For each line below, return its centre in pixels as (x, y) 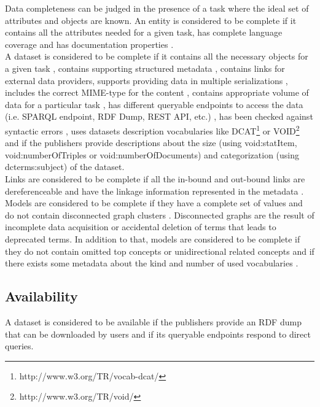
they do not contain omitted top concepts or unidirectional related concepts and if (160, 251)
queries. (19, 346)
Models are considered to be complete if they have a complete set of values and (154, 203)
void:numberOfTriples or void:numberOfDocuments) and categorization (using (152, 154)
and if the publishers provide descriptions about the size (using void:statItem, (151, 143)
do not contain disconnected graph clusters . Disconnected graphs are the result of (160, 215)
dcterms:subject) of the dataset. (65, 167)
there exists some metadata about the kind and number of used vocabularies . (152, 263)
